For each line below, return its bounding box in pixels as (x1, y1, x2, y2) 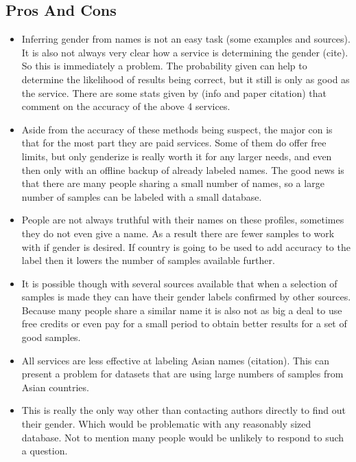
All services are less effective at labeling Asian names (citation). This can (21, 353, 329, 367)
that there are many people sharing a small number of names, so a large (21, 176, 324, 190)
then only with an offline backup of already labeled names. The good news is (21, 162, 344, 177)
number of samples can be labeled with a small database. (21, 189, 262, 203)
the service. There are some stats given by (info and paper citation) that (21, 85, 327, 100)
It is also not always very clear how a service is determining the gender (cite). (21, 45, 348, 59)
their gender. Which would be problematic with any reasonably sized (21, 417, 311, 431)
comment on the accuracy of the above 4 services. (21, 99, 230, 113)
